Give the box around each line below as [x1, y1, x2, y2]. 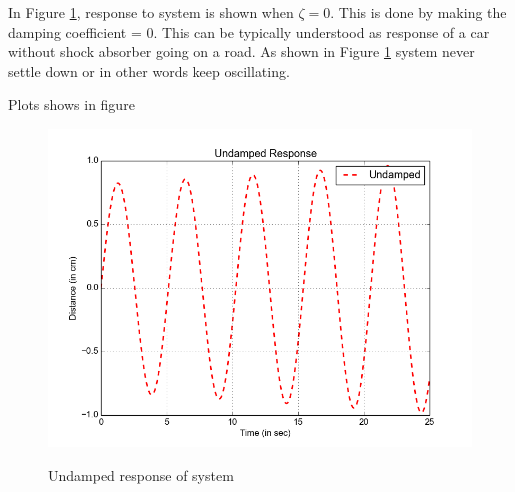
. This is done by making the [330, 2, 507, 22]
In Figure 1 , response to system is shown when [8, 2, 294, 22]
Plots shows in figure [8, 94, 135, 115]
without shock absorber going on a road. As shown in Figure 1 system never [8, 41, 475, 62]
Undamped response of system [48, 464, 234, 485]
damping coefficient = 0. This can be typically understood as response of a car [8, 21, 490, 42]
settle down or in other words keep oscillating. [8, 60, 290, 81]
